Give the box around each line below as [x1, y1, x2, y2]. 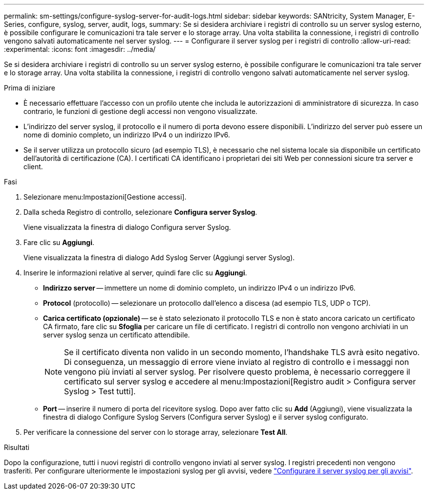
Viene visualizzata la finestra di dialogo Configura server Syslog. [23, 223, 231, 231]
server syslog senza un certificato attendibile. [43, 331, 190, 339]
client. [23, 162, 43, 171]
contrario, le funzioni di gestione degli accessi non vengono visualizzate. [23, 107, 257, 115]
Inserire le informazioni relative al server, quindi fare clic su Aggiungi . [23, 269, 247, 277]
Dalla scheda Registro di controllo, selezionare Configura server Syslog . [23, 208, 257, 216]
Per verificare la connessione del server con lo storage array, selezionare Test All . [23, 428, 288, 436]
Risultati [4, 443, 30, 451]
